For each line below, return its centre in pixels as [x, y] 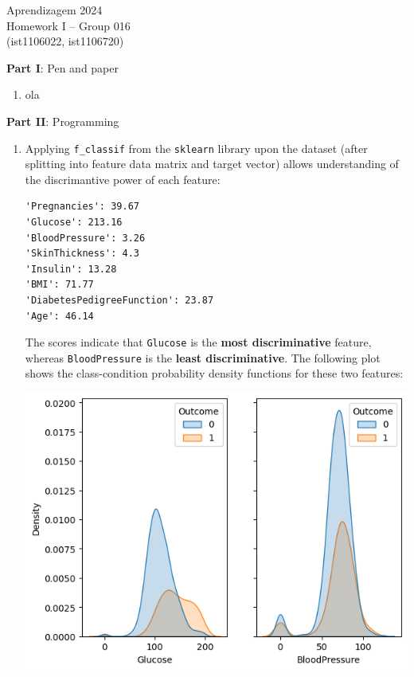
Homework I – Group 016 [68, 25]
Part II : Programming [63, 121]
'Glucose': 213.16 [74, 222]
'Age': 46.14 [59, 316]
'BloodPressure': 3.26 [85, 238]
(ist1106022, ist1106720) [65, 41]
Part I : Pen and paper [63, 67]
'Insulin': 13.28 [71, 269]
